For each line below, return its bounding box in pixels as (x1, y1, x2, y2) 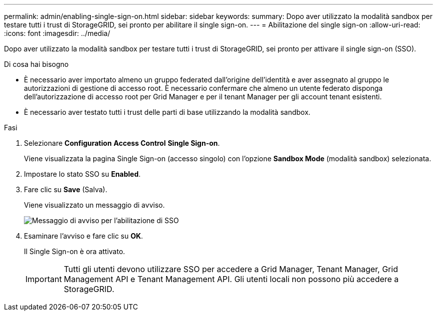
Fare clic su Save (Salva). (24, 185, 107, 194)
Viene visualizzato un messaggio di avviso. (24, 201, 165, 209)
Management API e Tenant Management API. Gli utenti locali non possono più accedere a (63, 274, 399, 284)
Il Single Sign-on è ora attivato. (24, 247, 125, 256)
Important (25, 274, 62, 284)
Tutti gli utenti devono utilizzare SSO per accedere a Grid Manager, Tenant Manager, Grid (63, 264, 398, 274)
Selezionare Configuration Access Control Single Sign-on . (24, 139, 220, 147)
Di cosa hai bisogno (4, 60, 69, 68)
